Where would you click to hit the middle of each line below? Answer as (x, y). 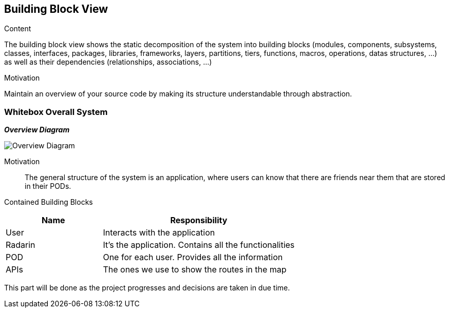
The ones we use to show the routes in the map (195, 270)
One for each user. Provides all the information (193, 257)
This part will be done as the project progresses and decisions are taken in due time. (147, 288)
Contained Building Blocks (49, 202)
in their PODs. (48, 186)
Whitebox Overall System (56, 112)
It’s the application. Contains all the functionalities (199, 245)
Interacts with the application (159, 233)
